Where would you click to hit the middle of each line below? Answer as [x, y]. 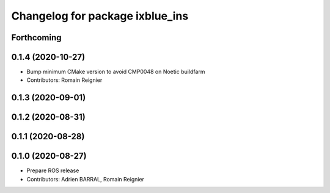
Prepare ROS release [53, 170]
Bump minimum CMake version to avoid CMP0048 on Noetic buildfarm [116, 72]
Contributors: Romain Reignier [64, 80]
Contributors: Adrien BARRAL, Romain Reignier [86, 179]
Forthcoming [36, 38]
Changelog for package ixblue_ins [100, 16]
